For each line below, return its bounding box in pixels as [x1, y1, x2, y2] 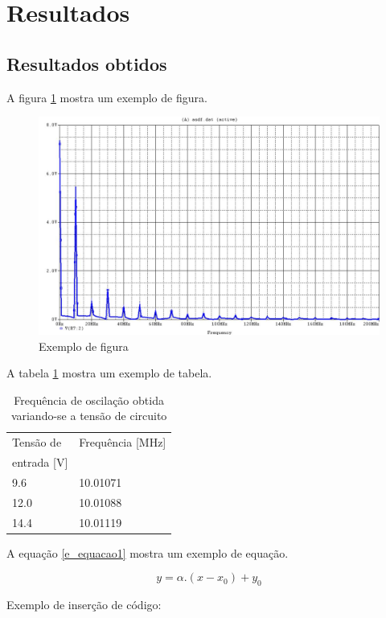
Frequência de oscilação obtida [14, 391, 164, 408]
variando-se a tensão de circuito [10, 407, 167, 424]
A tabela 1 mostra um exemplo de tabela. [6, 365, 212, 381]
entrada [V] [12, 454, 68, 471]
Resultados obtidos [6, 51, 167, 76]
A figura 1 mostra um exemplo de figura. [6, 89, 207, 105]
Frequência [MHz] [79, 434, 166, 451]
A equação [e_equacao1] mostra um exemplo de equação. [6, 544, 289, 561]
